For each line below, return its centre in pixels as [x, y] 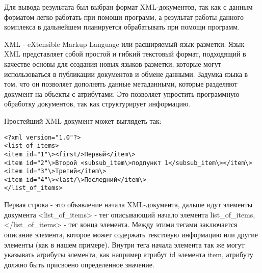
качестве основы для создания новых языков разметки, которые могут [113, 63]
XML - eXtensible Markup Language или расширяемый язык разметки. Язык [124, 44]
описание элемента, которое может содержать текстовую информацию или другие [131, 234]
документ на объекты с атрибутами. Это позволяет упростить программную [122, 93]
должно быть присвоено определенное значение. [79, 264]
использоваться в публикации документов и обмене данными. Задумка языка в [126, 74]
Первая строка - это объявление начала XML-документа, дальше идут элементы [128, 204]
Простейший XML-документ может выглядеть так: [83, 120]
